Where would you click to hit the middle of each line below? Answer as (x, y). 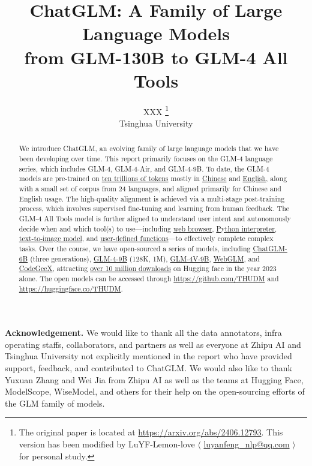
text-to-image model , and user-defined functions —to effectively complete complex (146, 238)
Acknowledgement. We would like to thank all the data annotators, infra (143, 333)
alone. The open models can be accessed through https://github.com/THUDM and (149, 278)
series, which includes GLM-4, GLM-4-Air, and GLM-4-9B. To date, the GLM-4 (144, 168)
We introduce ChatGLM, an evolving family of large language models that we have (149, 148)
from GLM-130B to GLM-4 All (156, 57)
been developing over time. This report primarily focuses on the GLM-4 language (146, 158)
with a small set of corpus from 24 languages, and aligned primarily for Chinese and (150, 188)
